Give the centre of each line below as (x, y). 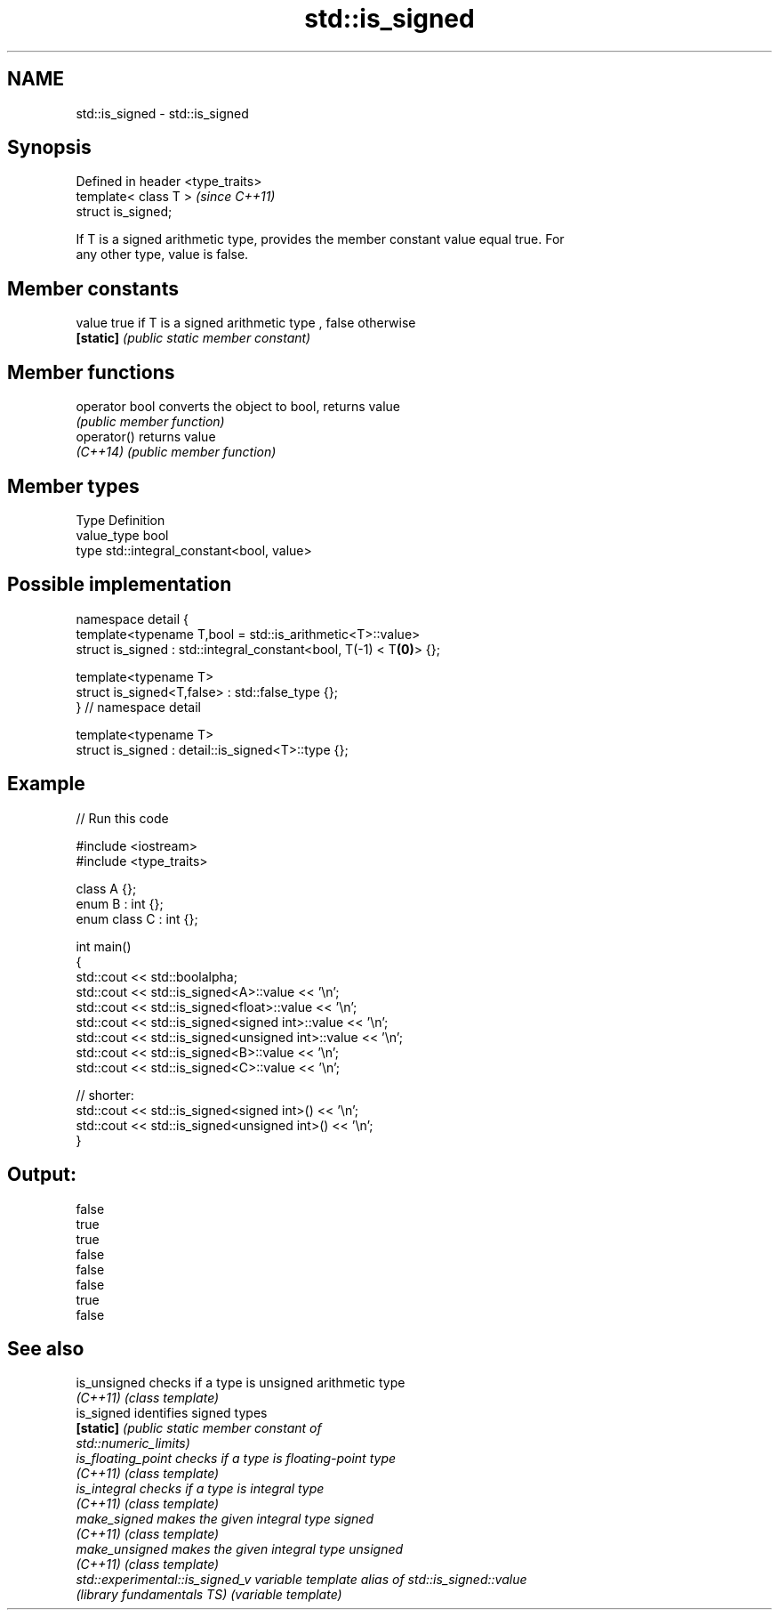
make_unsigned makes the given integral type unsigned (240, 1549)
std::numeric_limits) (133, 1443)
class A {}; (106, 888)
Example (46, 784)
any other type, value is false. (162, 255)
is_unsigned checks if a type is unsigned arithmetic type (241, 1383)
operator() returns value (146, 437)
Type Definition (120, 520)
